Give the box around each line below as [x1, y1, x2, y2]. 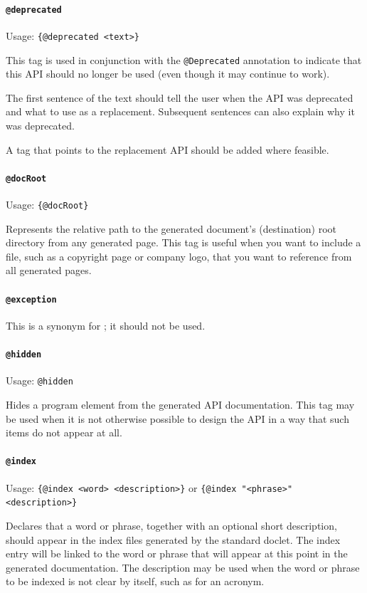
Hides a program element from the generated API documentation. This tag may [6, 397, 355, 411]
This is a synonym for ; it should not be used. [6, 318, 206, 332]
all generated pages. [6, 263, 92, 278]
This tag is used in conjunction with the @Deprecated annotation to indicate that [6, 52, 362, 67]
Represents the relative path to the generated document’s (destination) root [6, 221, 336, 236]
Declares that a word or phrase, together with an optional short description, [6, 518, 337, 532]
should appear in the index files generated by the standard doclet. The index [6, 532, 341, 547]
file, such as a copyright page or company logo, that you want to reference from [6, 248, 352, 263]
